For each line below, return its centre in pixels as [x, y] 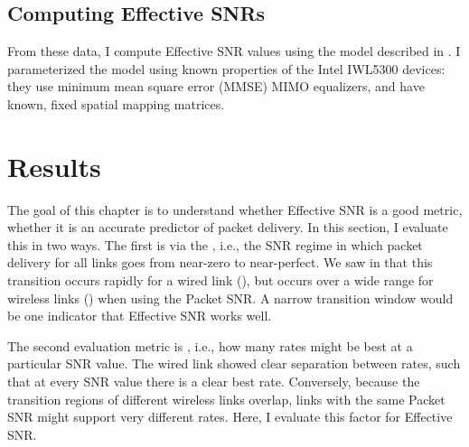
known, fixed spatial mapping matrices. [116, 103]
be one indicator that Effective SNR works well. [140, 316]
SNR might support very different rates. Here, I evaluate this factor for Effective [230, 417]
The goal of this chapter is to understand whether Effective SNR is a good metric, [235, 209]
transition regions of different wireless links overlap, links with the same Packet [226, 399]
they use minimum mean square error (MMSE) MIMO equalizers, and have [216, 86]
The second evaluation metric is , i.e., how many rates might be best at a [210, 345]
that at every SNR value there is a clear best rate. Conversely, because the [214, 382]
